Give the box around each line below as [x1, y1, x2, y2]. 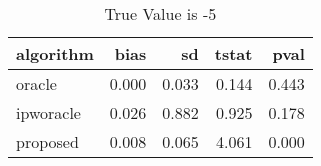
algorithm [16, 42, 94, 65]
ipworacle [16, 101, 81, 124]
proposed [16, 130, 79, 153]
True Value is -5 [104, 2, 217, 25]
